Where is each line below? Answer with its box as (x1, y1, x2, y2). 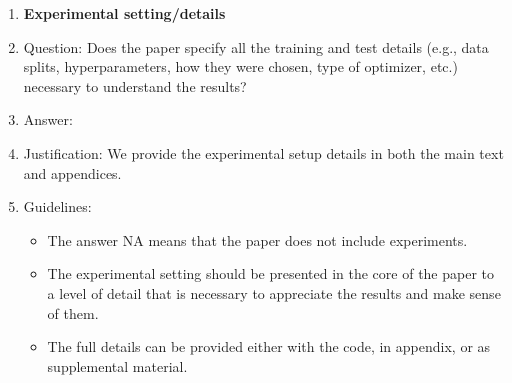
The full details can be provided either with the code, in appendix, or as (47, 336, 491, 357)
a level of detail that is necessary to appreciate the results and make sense (47, 282, 501, 303)
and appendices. (23, 162, 122, 183)
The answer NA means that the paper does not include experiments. (47, 229, 468, 250)
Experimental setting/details (23, 3, 226, 23)
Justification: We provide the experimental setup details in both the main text (23, 142, 504, 163)
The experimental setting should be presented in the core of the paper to (47, 263, 495, 284)
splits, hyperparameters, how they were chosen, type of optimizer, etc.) (23, 56, 458, 77)
